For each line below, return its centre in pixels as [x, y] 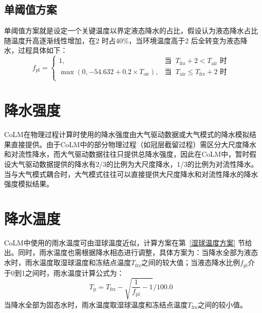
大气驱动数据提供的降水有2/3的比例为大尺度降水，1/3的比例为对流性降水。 [134, 164]
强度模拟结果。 [29, 184]
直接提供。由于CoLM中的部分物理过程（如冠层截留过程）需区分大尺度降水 [134, 144]
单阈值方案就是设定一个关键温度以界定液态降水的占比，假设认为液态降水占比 [131, 30]
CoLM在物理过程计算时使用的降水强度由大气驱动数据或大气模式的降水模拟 [127, 134]
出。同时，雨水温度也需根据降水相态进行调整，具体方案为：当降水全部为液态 [131, 252]
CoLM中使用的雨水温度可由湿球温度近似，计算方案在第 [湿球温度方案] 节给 [128, 242]
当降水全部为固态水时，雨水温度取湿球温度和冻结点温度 [96, 304]
